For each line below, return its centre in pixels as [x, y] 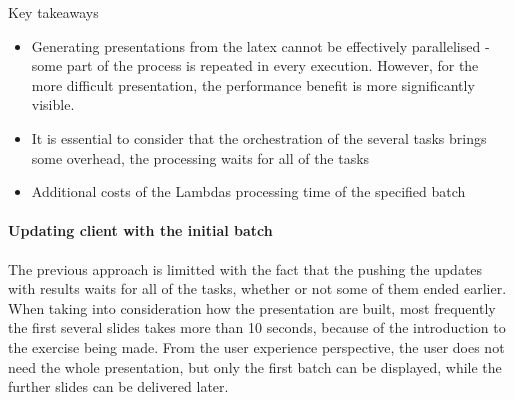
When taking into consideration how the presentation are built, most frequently [252, 307]
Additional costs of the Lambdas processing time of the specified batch [248, 191]
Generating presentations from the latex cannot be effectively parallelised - [260, 45]
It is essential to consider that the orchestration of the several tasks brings [259, 137]
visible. [53, 104]
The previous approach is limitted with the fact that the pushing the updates [245, 268]
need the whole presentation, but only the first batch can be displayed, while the [255, 366]
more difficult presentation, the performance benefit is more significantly [253, 84]
